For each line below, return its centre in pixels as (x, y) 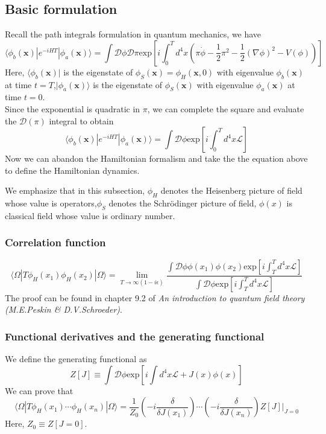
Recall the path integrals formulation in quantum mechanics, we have (133, 34)
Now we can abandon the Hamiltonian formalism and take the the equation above (156, 158)
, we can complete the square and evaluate (226, 108)
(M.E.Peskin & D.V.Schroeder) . (64, 309)
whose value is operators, (51, 203)
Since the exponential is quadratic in (73, 108)
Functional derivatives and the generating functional (135, 336)
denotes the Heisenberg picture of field (231, 190)
